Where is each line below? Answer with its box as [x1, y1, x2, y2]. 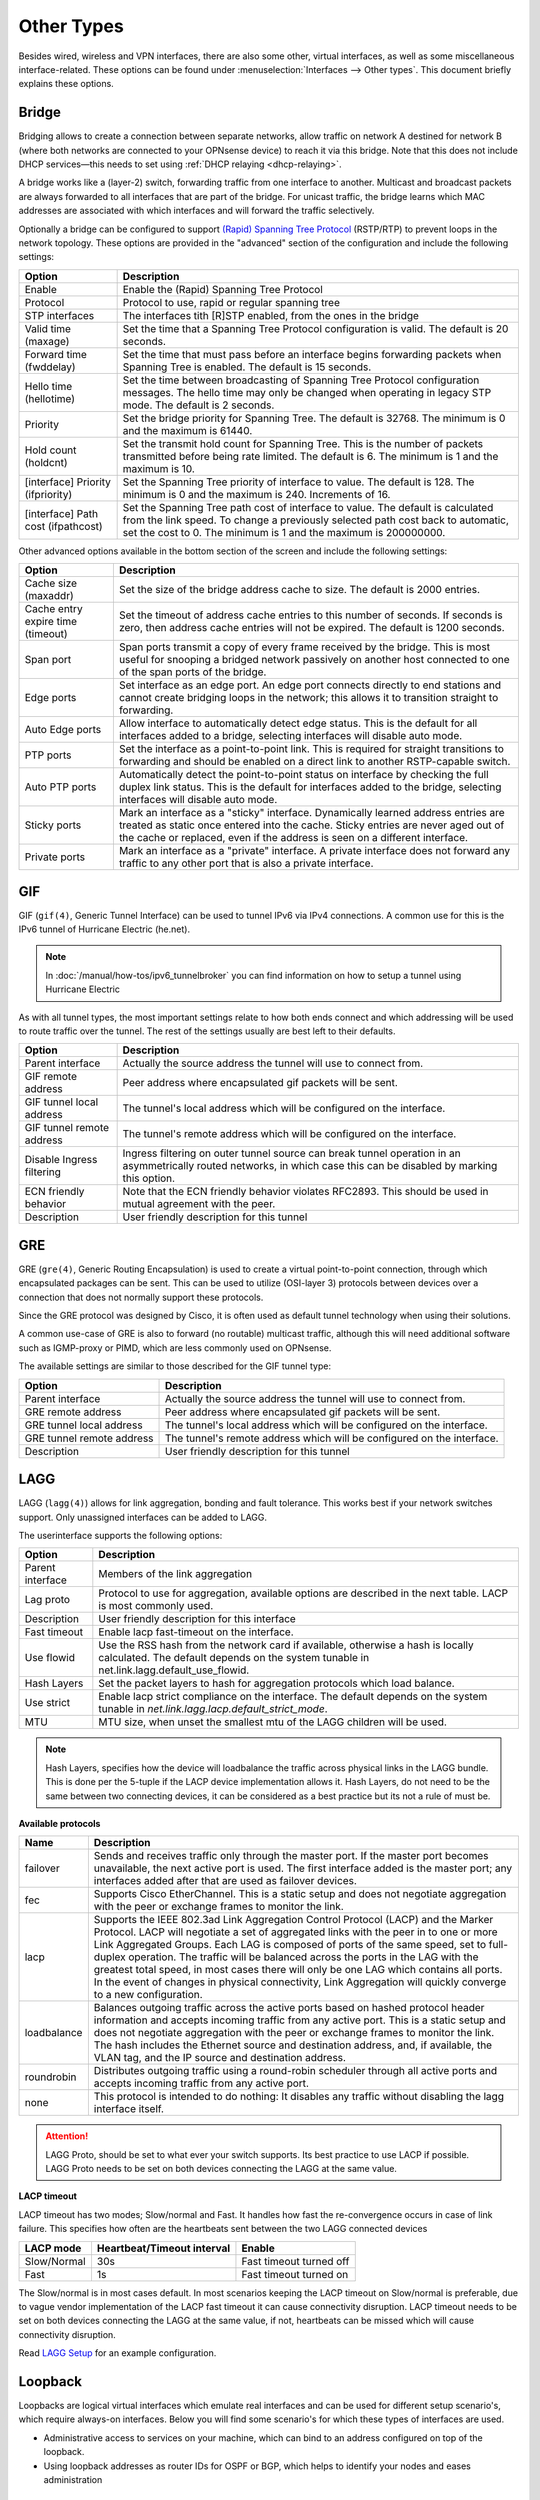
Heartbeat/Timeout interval [96, 2241, 231, 2255]
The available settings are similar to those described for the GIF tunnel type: [18, 1360, 332, 1372]
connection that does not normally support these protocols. [18, 1291, 264, 1303]
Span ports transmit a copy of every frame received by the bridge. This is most [118, 640, 490, 654]
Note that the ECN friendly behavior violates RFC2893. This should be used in [122, 1185, 489, 1199]
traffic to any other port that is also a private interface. [118, 856, 374, 870]
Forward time [24, 347, 87, 361]
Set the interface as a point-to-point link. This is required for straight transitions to [118, 742, 505, 756]
